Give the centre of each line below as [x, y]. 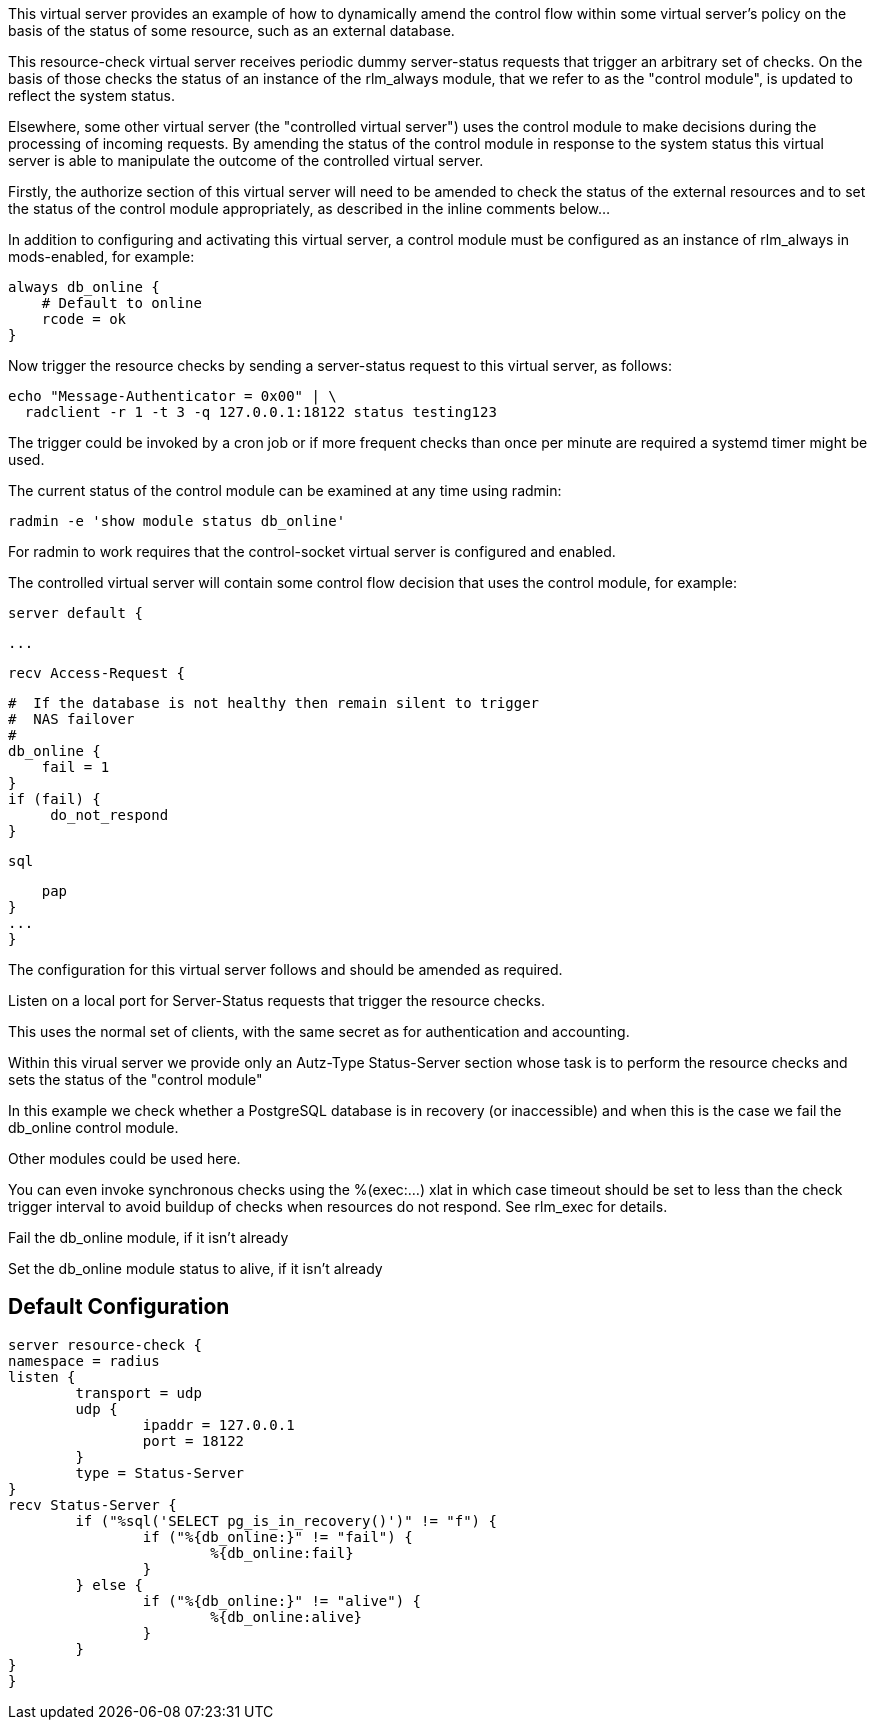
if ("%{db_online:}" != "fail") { [277, 1536]
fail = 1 [75, 767]
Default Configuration [119, 1307]
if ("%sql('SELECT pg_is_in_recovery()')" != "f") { [286, 1520]
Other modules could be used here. [124, 1158]
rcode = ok [84, 319]
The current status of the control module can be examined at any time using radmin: [285, 490]
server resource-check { [105, 1344]
